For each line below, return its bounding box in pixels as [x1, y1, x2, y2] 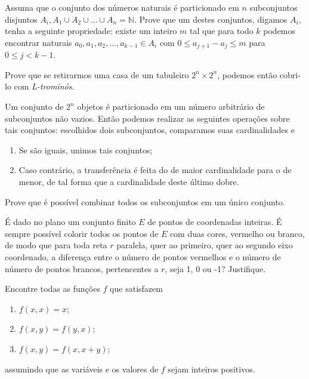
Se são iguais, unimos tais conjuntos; [18, 143, 153, 156]
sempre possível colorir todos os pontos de [5, 227, 159, 239]
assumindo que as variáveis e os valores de [5, 362, 159, 375]
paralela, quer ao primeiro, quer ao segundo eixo [116, 239, 293, 251]
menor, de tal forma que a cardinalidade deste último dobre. [18, 175, 239, 187]
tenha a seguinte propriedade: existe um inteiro [5, 24, 177, 37]
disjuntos [5, 13, 38, 25]
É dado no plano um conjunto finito [5, 215, 136, 228]
